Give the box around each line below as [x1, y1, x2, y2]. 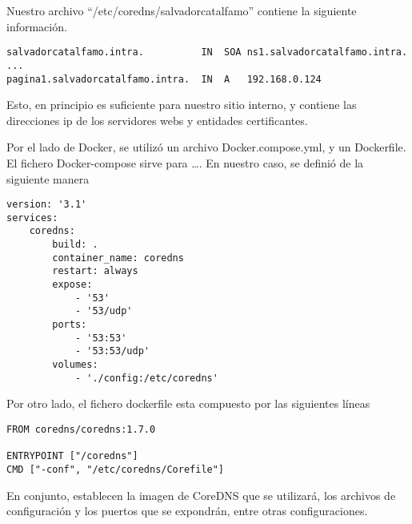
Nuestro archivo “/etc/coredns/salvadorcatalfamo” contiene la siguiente [6, 2, 357, 18]
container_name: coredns [52, 252, 184, 264]
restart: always [52, 265, 138, 277]
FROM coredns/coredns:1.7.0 [6, 423, 156, 435]
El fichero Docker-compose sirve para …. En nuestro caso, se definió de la [6, 154, 364, 171]
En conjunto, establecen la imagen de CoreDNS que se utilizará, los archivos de [6, 486, 396, 503]
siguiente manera [6, 170, 90, 187]
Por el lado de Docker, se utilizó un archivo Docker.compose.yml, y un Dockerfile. [6, 139, 406, 155]
